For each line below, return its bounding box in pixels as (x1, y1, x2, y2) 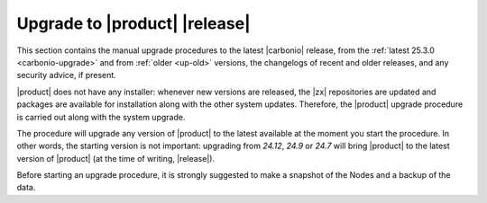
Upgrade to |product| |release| (16, 13, 252, 33)
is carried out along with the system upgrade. (16, 111, 186, 122)
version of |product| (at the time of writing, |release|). (16, 153, 216, 163)
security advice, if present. (16, 70, 116, 81)
